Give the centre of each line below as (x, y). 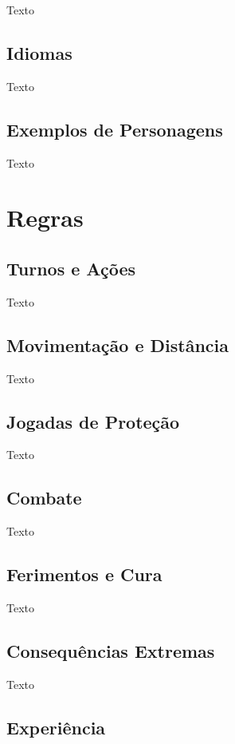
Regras (45, 218)
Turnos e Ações (71, 268)
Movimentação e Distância (118, 344)
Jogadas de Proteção (93, 421)
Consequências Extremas (111, 650)
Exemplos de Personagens (115, 129)
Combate (44, 498)
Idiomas (39, 52)
